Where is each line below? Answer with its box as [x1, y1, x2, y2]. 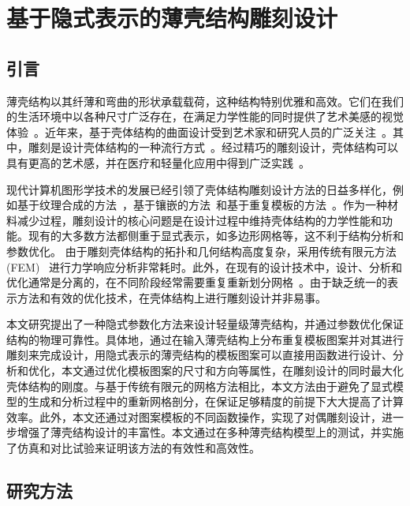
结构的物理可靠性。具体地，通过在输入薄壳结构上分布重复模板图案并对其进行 [6, 331, 404, 347]
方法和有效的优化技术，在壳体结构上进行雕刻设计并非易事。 [17, 289, 326, 305]
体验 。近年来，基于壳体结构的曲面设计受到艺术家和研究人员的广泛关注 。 [6, 123, 393, 140]
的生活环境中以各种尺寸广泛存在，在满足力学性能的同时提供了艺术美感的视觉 [6, 108, 404, 125]
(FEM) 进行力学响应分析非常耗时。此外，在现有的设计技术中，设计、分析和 [6, 258, 403, 275]
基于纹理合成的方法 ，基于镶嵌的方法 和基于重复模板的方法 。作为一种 [17, 197, 387, 213]
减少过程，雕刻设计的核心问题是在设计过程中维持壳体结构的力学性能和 [17, 212, 382, 228]
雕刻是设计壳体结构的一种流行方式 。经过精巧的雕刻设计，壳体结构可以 [28, 139, 398, 156]
